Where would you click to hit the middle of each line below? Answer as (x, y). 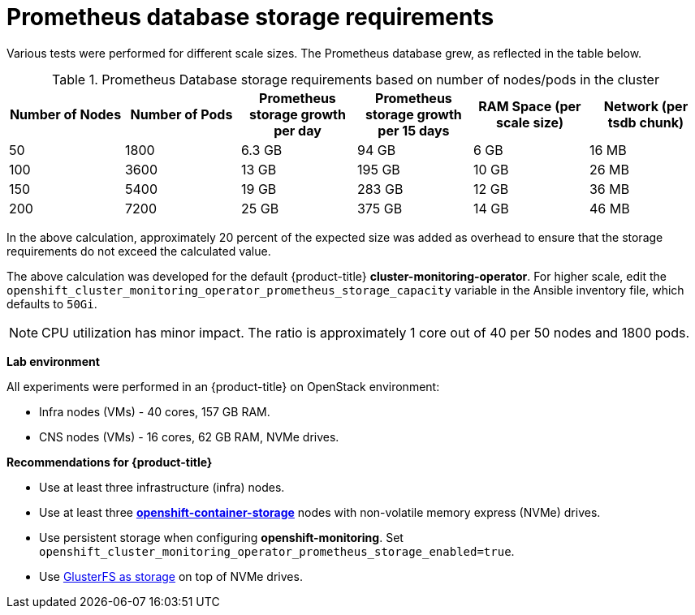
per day (298, 130)
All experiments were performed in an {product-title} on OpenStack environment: (223, 386)
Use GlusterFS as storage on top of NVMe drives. (171, 576)
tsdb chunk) (646, 122)
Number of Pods (181, 114)
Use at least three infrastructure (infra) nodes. (162, 487)
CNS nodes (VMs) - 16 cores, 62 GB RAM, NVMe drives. (189, 437)
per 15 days (414, 130)
